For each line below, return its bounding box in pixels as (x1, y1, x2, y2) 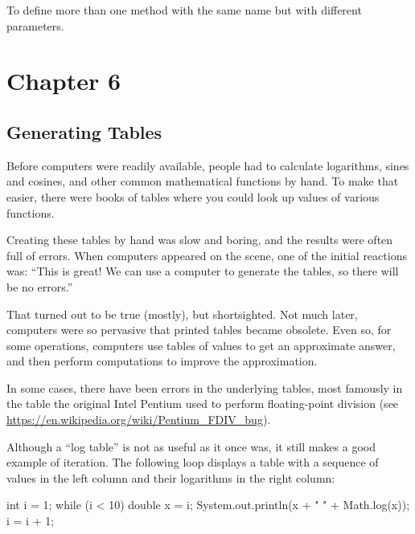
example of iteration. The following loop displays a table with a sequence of (6, 454, 379, 471)
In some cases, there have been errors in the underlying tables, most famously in (6, 379, 403, 396)
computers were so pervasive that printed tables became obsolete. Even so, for (6, 321, 392, 338)
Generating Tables (6, 119, 162, 144)
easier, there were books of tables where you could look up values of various (6, 188, 380, 205)
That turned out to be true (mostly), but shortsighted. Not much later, (6, 305, 358, 322)
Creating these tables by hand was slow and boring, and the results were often (6, 231, 393, 248)
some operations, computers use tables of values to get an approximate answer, (6, 336, 396, 353)
